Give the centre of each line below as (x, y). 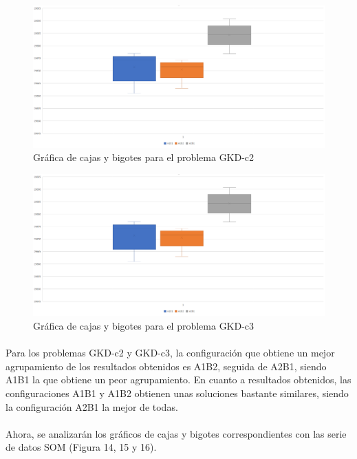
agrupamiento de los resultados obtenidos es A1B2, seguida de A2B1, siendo (166, 366)
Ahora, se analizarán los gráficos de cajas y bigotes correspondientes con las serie (176, 433)
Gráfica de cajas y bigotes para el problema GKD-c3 (144, 325)
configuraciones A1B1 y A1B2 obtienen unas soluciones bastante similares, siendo (177, 393)
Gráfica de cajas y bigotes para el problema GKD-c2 (144, 157)
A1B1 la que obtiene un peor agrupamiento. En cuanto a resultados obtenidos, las (178, 380)
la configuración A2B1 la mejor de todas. (92, 406)
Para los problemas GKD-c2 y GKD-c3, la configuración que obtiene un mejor (170, 353)
